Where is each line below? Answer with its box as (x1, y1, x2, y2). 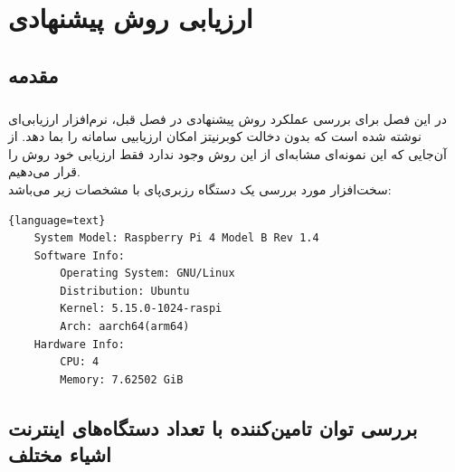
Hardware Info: (33, 337, 125, 351)
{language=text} (8, 213, 106, 227)
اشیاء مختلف (8, 440, 111, 468)
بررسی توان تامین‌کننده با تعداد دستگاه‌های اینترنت (8, 413, 418, 441)
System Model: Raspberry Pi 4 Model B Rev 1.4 (33, 231, 319, 245)
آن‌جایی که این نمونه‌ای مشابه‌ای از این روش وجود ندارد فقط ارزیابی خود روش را (8, 144, 447, 163)
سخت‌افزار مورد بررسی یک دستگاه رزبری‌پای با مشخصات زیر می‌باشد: (8, 179, 392, 198)
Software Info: (33, 249, 125, 262)
